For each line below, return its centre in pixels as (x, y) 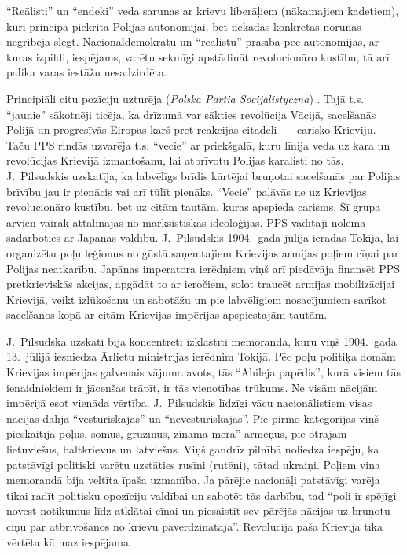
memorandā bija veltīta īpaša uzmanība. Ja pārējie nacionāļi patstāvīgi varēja (193, 480)
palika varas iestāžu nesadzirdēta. (87, 72)
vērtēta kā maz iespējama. (69, 541)
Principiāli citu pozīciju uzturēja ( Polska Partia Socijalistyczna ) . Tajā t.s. (185, 98)
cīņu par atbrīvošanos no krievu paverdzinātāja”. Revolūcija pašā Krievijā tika (195, 526)
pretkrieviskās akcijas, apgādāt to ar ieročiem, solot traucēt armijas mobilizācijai (201, 284)
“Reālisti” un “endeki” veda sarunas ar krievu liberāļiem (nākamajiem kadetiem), (203, 10)
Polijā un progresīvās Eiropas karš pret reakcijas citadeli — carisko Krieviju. (191, 129)
